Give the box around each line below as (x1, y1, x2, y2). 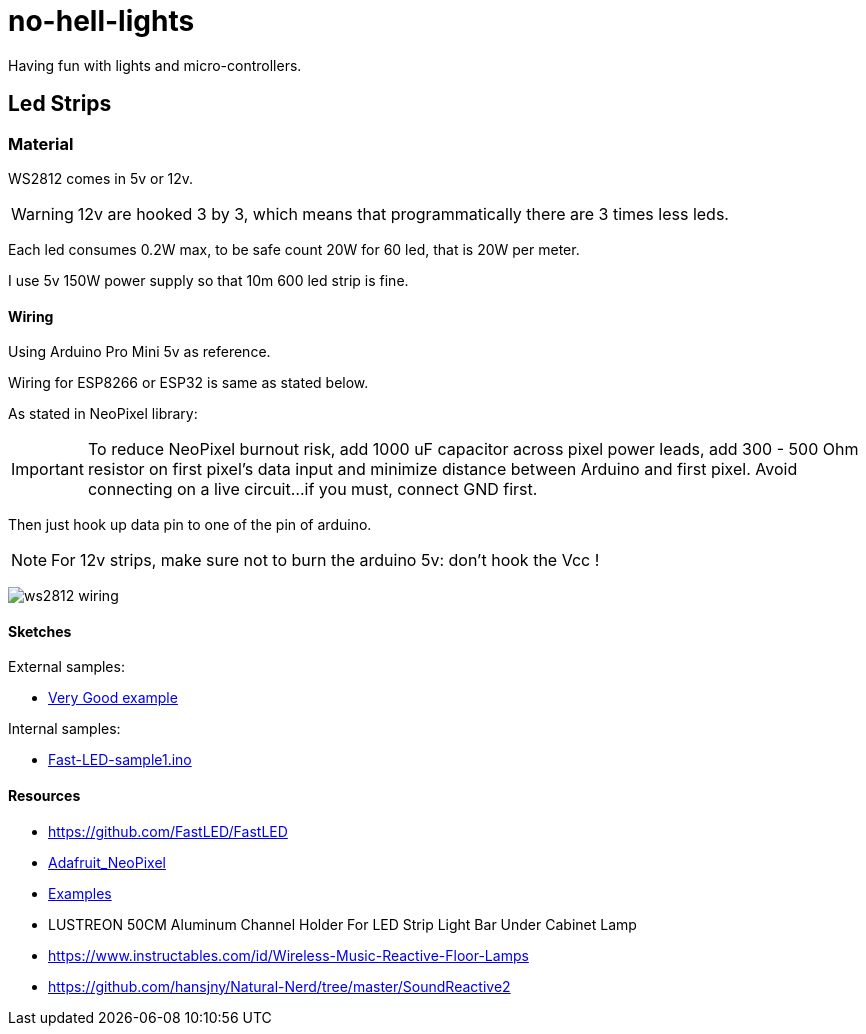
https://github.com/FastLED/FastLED (48, 822, 288, 840)
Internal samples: (8, 720, 121, 738)
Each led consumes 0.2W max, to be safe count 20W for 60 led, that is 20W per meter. (8, 240, 580, 258)
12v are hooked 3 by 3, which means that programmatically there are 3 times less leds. (77, 203, 729, 224)
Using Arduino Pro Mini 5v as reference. (8, 343, 271, 361)
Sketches (8, 622, 72, 640)
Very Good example (48, 689, 178, 707)
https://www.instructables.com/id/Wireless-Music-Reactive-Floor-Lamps (48, 946, 529, 964)
